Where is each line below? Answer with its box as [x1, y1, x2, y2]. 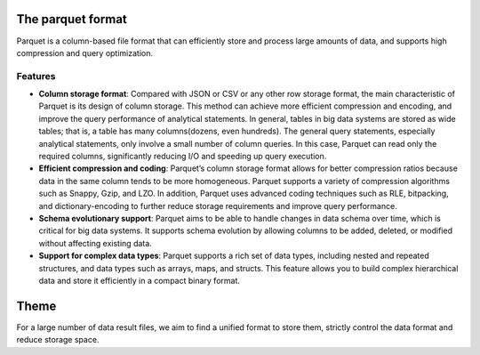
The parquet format [16, 12, 128, 27]
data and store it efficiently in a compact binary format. [38, 275, 240, 286]
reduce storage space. [16, 335, 100, 345]
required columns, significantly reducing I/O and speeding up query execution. [38, 151, 327, 161]
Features [16, 69, 56, 82]
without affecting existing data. [38, 238, 153, 248]
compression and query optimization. [16, 47, 154, 58]
